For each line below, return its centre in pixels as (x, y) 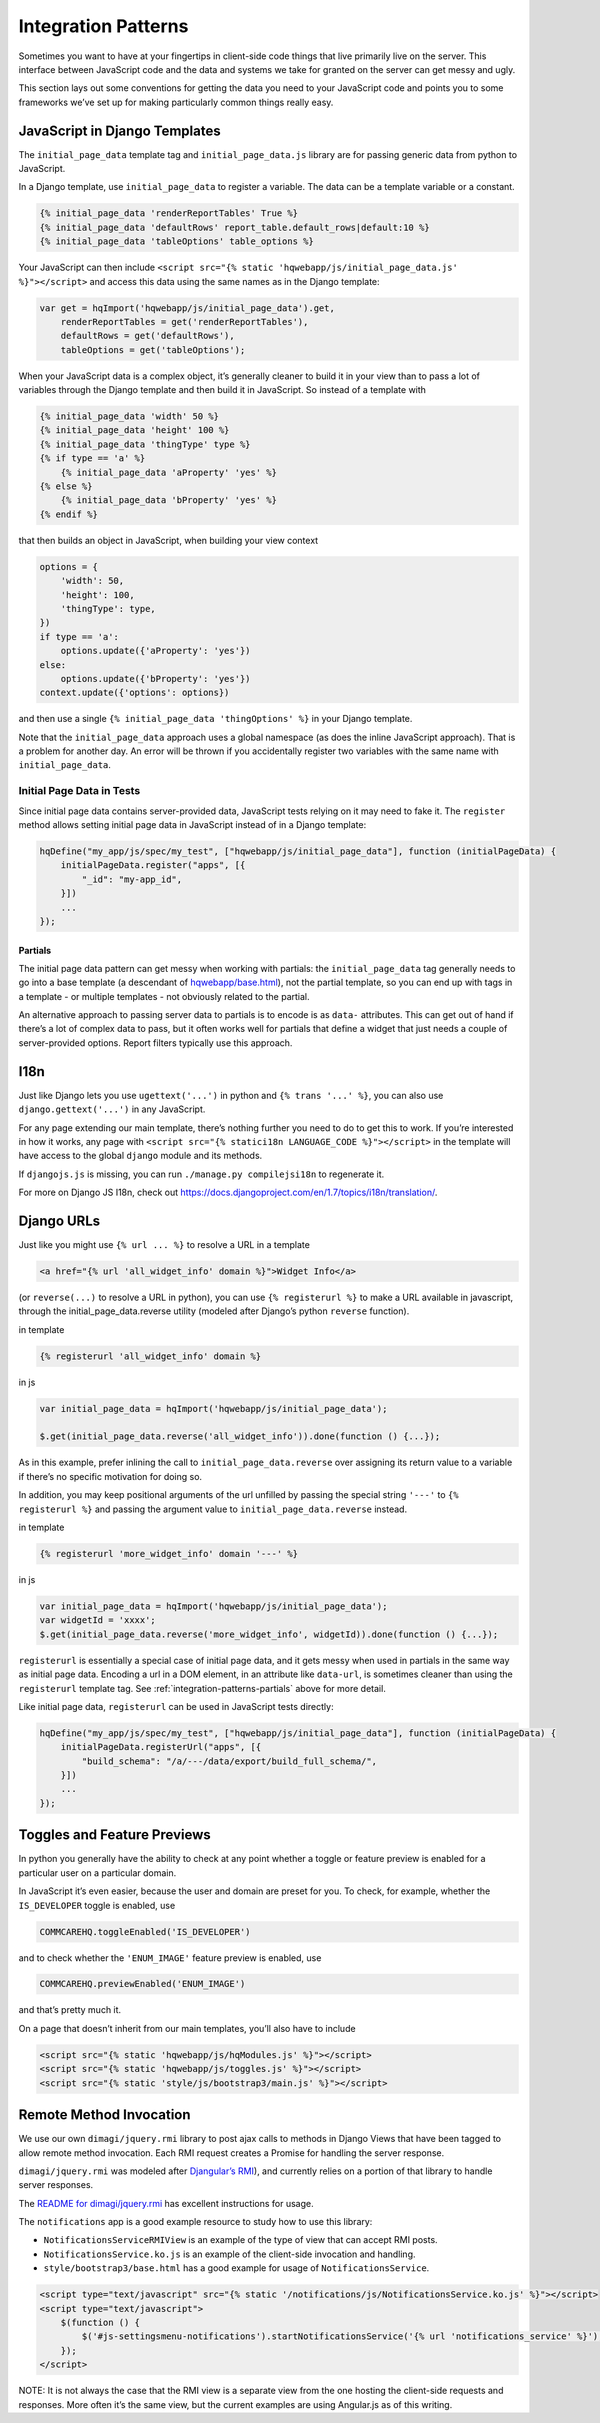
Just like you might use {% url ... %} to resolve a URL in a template (164, 1244)
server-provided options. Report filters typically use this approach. (155, 1042)
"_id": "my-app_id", (132, 879)
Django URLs (59, 1220)
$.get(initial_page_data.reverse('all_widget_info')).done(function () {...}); (240, 1436)
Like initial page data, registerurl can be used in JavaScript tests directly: (176, 1706)
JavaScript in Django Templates (119, 130)
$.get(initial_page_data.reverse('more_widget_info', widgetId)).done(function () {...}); (269, 1634)
